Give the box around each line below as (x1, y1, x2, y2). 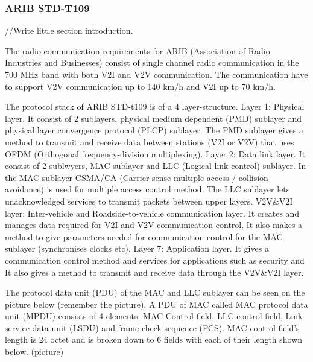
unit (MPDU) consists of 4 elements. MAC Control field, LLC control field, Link (5, 310, 303, 322)
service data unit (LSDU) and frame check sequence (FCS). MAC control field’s (5, 321, 300, 334)
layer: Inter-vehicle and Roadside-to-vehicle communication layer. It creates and (5, 206, 300, 219)
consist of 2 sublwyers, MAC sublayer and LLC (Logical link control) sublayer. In (5, 159, 306, 172)
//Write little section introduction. (5, 24, 133, 37)
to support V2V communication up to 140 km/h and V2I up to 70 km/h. (5, 80, 276, 92)
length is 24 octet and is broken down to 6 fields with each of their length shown (5, 333, 303, 346)
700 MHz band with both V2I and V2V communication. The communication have (5, 68, 308, 80)
